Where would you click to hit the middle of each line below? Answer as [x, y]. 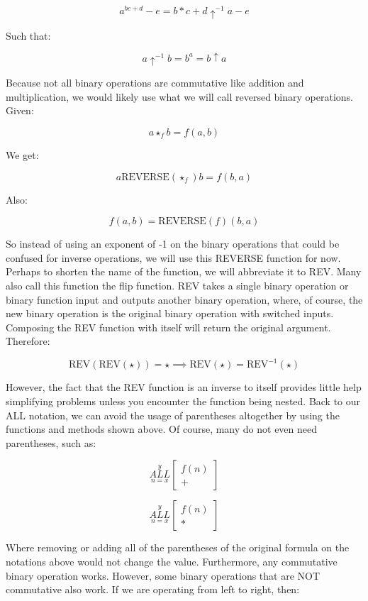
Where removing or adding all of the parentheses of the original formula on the [178, 547]
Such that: [28, 35]
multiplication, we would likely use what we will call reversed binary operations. [179, 96]
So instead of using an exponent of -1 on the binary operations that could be [173, 244]
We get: [22, 154]
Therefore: [28, 341]
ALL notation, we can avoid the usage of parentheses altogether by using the [173, 415]
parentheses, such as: [51, 442]
